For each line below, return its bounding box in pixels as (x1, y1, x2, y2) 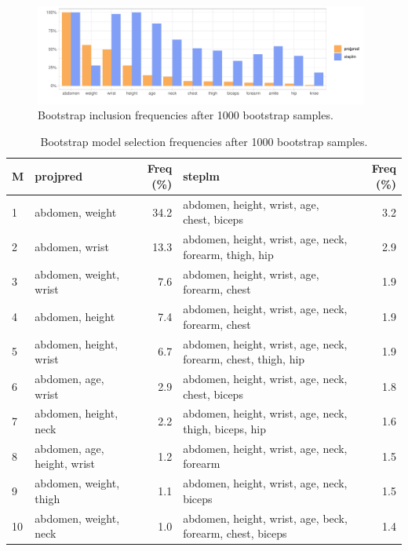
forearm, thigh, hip (183, 246, 274, 262)
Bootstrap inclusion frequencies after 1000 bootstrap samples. (38, 107, 333, 123)
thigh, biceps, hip (183, 421, 267, 436)
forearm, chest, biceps (183, 525, 287, 542)
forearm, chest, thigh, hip (183, 351, 305, 367)
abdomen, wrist (35, 239, 109, 255)
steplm (183, 168, 220, 184)
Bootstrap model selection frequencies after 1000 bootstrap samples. (40, 133, 368, 149)
